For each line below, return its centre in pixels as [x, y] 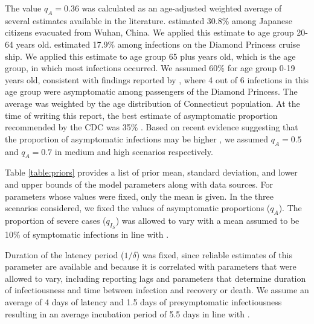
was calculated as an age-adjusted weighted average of [182, 8]
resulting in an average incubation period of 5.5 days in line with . [127, 313]
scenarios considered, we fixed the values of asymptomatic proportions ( [138, 208]
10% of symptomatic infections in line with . [87, 234]
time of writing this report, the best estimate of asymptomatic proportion [141, 115]
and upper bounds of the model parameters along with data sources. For [139, 184]
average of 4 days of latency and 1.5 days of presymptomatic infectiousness [143, 302]
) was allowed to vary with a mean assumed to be [207, 220]
